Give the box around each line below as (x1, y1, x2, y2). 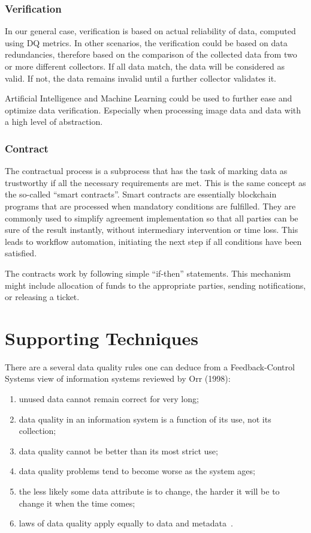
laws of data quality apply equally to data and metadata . (19, 517, 233, 529)
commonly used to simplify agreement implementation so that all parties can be (5, 211, 298, 224)
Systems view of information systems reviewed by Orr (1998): (5, 372, 231, 385)
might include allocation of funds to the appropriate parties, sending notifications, (5, 279, 306, 291)
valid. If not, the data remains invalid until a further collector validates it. (5, 71, 277, 84)
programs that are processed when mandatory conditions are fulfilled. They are (5, 199, 296, 212)
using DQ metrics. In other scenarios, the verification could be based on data (5, 36, 288, 49)
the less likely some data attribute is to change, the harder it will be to (19, 485, 280, 497)
